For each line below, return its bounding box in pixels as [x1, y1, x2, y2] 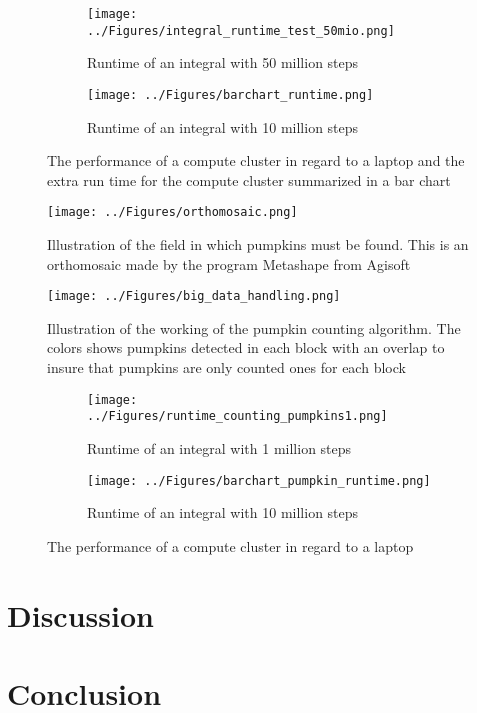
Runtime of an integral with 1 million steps [87, 437, 352, 458]
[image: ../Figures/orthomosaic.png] [47, 205, 298, 220]
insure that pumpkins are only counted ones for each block [47, 357, 406, 378]
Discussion [7, 594, 154, 635]
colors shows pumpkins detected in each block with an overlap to [47, 337, 445, 358]
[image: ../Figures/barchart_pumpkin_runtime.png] [87, 473, 431, 488]
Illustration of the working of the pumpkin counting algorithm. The [47, 317, 461, 338]
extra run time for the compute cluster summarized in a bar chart [47, 169, 451, 190]
